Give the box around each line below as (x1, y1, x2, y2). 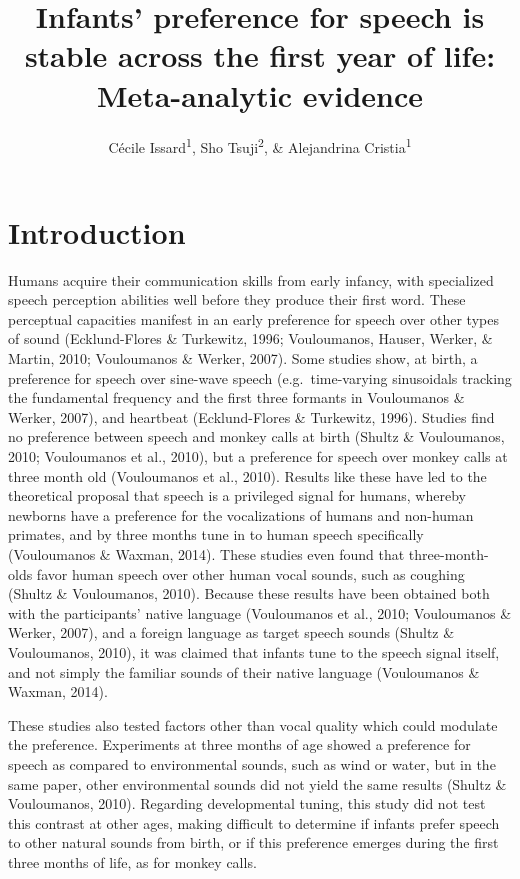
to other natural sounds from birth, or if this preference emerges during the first (8, 832, 499, 853)
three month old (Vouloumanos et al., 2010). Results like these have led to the (8, 465, 487, 486)
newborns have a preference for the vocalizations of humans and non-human (8, 504, 474, 525)
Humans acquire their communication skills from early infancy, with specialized (8, 269, 494, 290)
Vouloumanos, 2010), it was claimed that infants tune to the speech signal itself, (8, 641, 500, 662)
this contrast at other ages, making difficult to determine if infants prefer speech (8, 812, 500, 833)
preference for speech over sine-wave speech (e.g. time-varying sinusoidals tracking (8, 367, 512, 388)
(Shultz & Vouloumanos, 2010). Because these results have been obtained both (8, 583, 490, 604)
